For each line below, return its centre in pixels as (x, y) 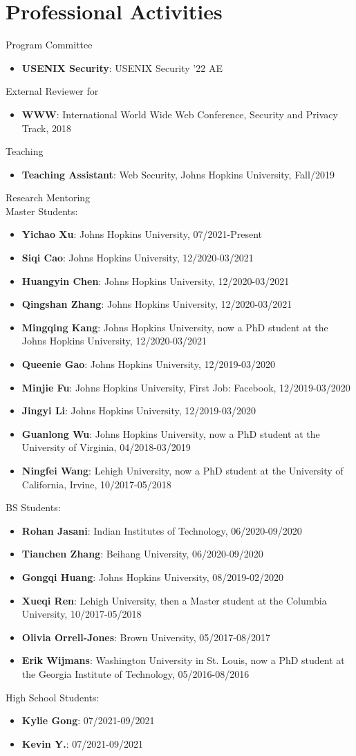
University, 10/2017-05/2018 (82, 614)
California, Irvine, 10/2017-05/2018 (96, 484)
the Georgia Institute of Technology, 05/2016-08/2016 (135, 673)
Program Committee (49, 45)
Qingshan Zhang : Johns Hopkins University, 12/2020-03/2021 (157, 304)
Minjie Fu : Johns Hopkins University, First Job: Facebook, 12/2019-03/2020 (186, 387)
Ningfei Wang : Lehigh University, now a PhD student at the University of (182, 470)
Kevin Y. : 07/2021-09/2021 (82, 743)
